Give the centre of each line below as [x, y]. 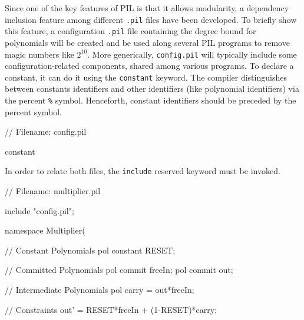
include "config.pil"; [39, 210]
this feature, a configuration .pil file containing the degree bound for [130, 31]
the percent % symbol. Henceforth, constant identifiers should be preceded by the [151, 100]
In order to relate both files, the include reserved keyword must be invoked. [143, 171]
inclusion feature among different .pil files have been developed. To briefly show [151, 19]
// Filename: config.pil [46, 131]
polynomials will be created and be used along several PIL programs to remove [147, 42]
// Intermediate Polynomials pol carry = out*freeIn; [100, 290]
